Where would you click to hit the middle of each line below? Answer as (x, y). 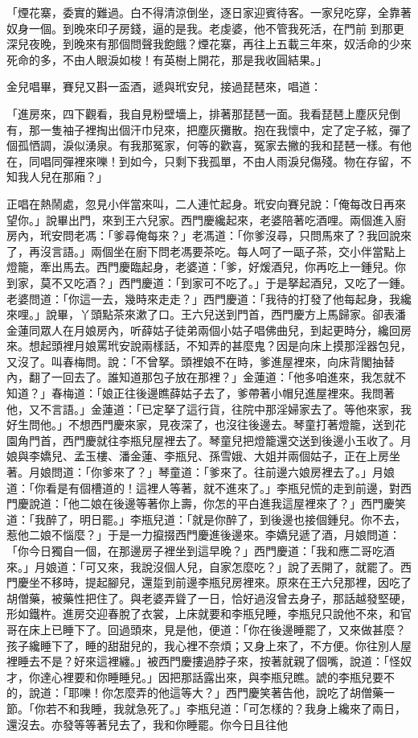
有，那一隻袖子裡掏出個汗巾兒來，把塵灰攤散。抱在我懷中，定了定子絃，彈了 (209, 129)
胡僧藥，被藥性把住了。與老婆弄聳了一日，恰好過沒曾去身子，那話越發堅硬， (209, 598)
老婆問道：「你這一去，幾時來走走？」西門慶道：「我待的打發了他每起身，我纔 (209, 298)
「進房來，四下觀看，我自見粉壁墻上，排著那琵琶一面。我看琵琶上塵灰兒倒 (203, 113)
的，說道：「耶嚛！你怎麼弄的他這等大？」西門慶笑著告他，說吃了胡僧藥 (195, 693)
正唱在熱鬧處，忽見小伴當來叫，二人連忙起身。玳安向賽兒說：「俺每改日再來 (206, 203)
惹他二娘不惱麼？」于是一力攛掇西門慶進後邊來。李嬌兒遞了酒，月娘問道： (203, 535)
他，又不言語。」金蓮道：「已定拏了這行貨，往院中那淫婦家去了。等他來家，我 (209, 408)
